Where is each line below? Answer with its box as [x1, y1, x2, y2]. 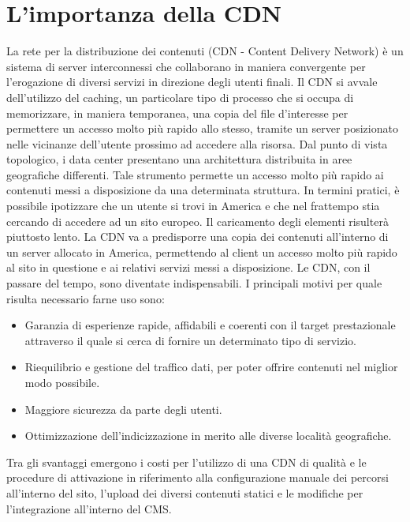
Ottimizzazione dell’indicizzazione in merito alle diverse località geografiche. [24, 427, 392, 444]
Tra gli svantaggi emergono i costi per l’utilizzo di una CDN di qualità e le [6, 453, 367, 470]
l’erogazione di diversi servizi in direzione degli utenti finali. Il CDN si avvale [6, 73, 378, 90]
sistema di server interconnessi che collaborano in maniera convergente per [6, 58, 366, 74]
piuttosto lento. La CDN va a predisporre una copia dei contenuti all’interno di [6, 228, 389, 245]
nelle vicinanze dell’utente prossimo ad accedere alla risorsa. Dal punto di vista [6, 135, 388, 152]
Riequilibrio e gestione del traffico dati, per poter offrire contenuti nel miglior [24, 359, 398, 375]
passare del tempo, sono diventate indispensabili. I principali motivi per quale [6, 275, 382, 291]
